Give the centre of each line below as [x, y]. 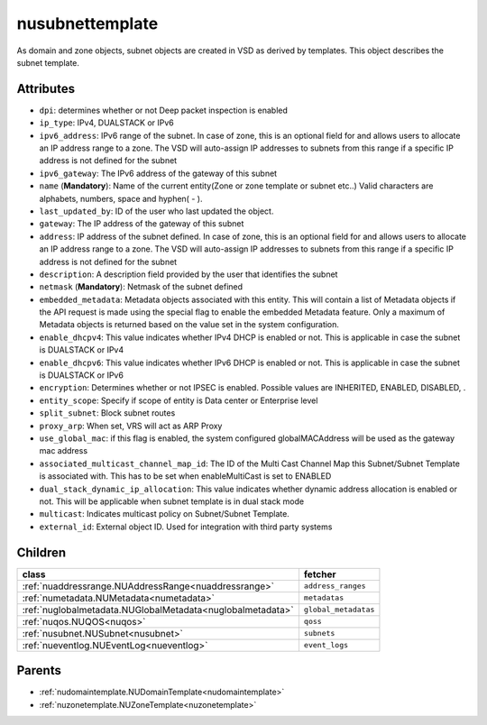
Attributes [46, 89]
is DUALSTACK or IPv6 [81, 375]
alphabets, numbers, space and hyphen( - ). [121, 198]
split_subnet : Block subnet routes [107, 413]
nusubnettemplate [87, 23]
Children [41, 552]
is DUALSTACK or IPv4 [82, 350]
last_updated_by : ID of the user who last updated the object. [156, 211]
